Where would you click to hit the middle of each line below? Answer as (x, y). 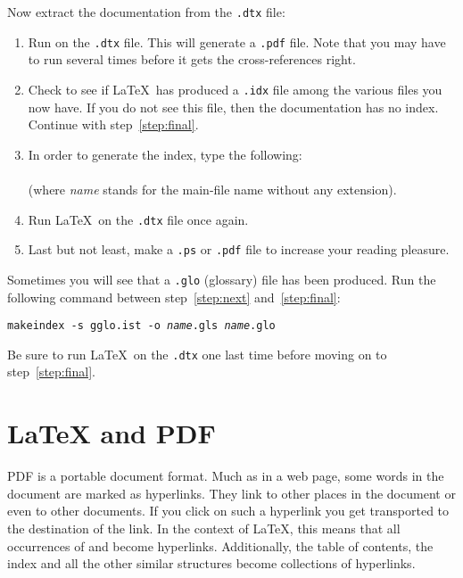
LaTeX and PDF (112, 433)
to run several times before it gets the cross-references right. (192, 59)
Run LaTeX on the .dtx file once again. (138, 219)
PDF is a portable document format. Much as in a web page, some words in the (226, 476)
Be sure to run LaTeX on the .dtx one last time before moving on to (197, 354)
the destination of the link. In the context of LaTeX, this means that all (204, 528)
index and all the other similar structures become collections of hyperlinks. (211, 563)
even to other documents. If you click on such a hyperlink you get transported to (228, 511)
